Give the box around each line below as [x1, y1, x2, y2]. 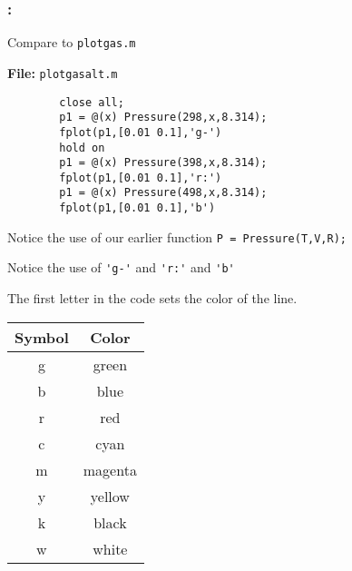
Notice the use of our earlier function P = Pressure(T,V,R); [7, 227, 347, 246]
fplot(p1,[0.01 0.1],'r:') [59, 171, 222, 184]
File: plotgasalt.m [7, 63, 118, 82]
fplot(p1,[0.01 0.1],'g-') [59, 125, 222, 139]
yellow [90, 485, 130, 507]
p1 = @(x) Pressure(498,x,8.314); [59, 186, 268, 200]
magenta [83, 458, 137, 480]
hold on [59, 141, 105, 154]
